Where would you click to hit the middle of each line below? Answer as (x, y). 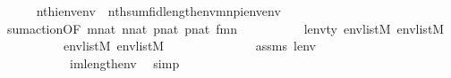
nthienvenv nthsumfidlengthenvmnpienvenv (158, 11)
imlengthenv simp (124, 62)
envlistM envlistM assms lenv (189, 46)
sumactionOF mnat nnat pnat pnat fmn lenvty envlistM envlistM (225, 28)
